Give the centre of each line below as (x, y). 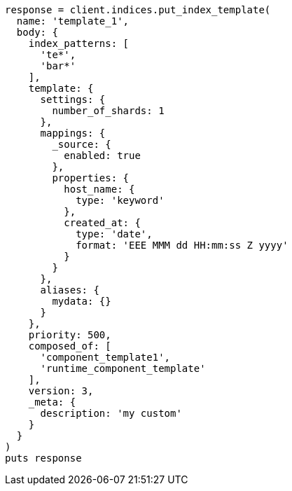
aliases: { (70, 290)
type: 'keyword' (120, 200)
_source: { (82, 144)
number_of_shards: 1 (108, 111)
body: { (37, 32)
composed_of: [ (70, 346)
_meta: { (52, 402)
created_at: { (102, 223)
